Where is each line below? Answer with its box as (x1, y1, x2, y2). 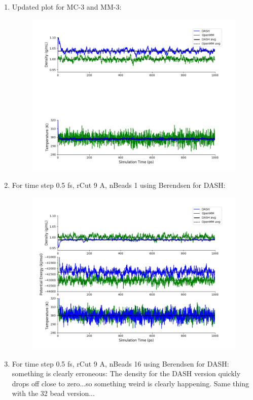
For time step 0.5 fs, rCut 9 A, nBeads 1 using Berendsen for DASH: (12, 180, 226, 190)
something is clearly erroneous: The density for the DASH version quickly (12, 368, 241, 379)
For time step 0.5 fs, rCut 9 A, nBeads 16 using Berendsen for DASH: (12, 358, 229, 369)
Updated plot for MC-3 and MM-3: (12, 2, 122, 12)
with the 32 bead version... (12, 388, 95, 398)
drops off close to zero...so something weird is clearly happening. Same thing (12, 378, 249, 388)
